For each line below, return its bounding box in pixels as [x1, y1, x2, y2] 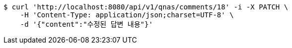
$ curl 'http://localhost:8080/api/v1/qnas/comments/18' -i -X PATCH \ [3, 3, 289, 11]
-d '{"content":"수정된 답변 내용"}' [20, 20, 153, 28]
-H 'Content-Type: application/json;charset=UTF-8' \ [20, 11, 234, 19]
